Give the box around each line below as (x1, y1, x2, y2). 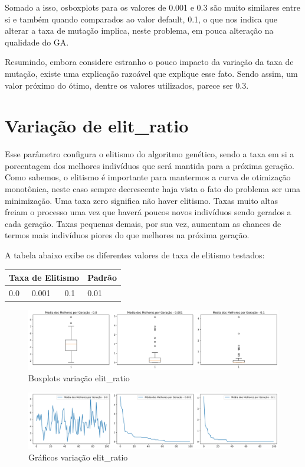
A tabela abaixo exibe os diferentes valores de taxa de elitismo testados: (5, 249, 265, 261)
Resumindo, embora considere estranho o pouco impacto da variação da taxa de (5, 56, 294, 68)
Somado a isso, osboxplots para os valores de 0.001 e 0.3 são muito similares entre (5, 1, 300, 13)
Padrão (87, 271, 117, 284)
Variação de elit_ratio (5, 113, 189, 138)
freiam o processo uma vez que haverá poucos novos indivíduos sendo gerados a (5, 206, 291, 218)
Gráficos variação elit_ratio (28, 451, 128, 463)
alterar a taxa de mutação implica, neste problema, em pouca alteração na (5, 24, 274, 37)
